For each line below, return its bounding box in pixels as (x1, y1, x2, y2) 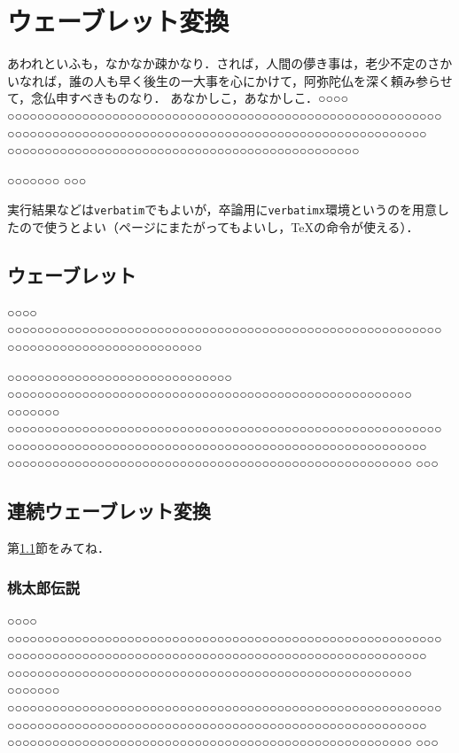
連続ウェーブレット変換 (7, 497, 211, 524)
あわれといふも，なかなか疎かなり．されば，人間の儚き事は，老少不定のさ (7, 54, 440, 73)
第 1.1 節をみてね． (7, 539, 110, 557)
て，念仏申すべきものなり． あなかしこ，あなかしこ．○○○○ (7, 89, 348, 107)
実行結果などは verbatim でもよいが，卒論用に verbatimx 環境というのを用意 (7, 200, 437, 219)
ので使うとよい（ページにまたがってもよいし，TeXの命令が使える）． (19, 217, 419, 236)
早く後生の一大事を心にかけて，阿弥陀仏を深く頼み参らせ (118, 71, 453, 89)
